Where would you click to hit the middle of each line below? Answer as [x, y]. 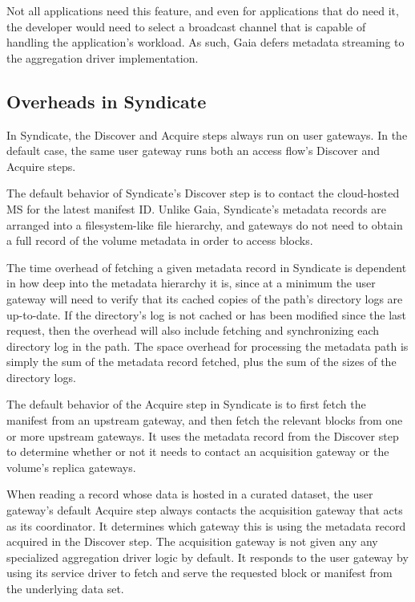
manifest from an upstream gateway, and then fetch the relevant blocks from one [205, 420]
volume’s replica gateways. [71, 467]
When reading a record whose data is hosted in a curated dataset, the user [190, 494]
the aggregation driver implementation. [103, 57]
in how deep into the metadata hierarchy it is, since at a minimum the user [191, 283]
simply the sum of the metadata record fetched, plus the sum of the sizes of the [201, 362]
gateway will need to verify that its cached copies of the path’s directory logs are [205, 298]
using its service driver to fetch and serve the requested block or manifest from [199, 573]
